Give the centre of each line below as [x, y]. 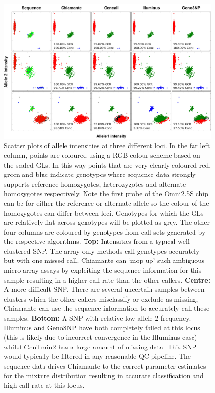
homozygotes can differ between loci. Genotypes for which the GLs [104, 212]
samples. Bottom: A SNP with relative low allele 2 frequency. [97, 318]
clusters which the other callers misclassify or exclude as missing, [101, 298]
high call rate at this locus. [44, 385]
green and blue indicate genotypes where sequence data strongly [100, 174]
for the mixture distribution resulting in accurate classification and [104, 375]
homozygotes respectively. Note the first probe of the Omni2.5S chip [106, 193]
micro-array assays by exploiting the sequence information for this [103, 270]
